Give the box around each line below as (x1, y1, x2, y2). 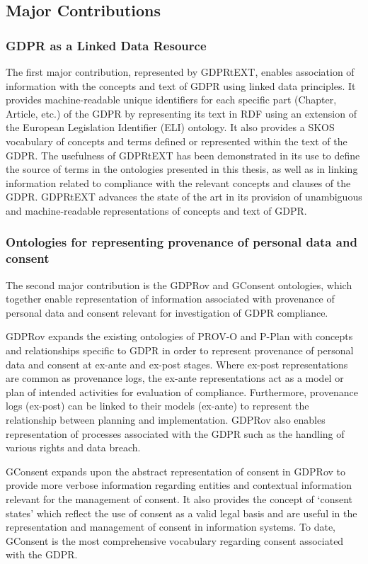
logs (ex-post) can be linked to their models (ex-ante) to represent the (6, 398, 309, 413)
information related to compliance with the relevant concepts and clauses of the (6, 175, 351, 190)
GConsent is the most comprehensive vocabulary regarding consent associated (6, 533, 344, 548)
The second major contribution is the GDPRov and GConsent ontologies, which (6, 277, 352, 292)
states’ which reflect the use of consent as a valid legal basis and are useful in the (6, 505, 357, 520)
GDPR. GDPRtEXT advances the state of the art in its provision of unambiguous (6, 189, 362, 204)
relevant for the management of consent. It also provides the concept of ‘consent (6, 491, 352, 506)
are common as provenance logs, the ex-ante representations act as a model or (6, 371, 344, 385)
